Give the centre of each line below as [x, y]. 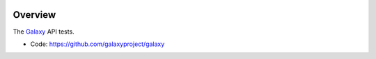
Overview [34, 15]
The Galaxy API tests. [44, 32]
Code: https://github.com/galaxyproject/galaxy [97, 44]
